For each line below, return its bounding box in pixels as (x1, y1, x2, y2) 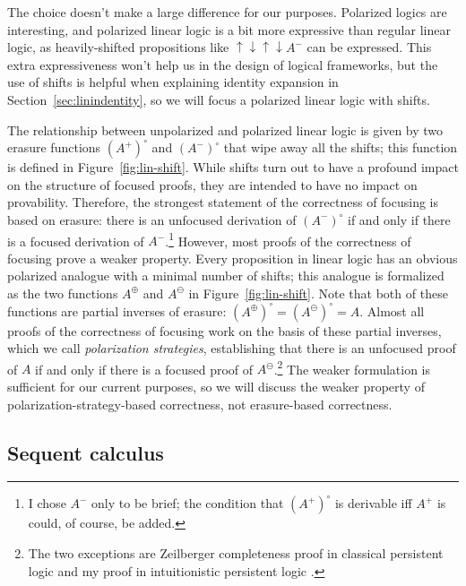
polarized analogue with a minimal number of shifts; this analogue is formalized (7, 266, 444, 285)
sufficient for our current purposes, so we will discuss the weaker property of (7, 377, 425, 395)
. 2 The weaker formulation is (273, 357, 431, 378)
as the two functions (7, 283, 118, 302)
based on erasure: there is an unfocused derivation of (7, 210, 297, 228)
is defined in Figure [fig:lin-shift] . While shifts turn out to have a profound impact (7, 158, 459, 177)
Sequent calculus (7, 438, 164, 466)
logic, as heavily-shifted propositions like (7, 38, 229, 56)
